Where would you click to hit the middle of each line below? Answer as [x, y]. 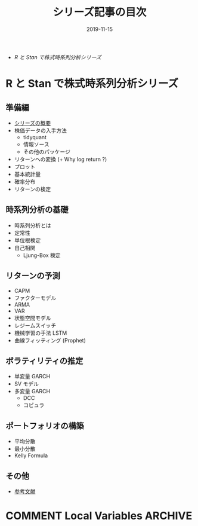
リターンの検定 [33, 189]
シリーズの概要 [33, 123]
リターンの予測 [33, 276]
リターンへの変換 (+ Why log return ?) [61, 159]
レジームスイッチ [35, 325]
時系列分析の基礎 [37, 210]
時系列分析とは [33, 225]
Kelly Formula [31, 455]
